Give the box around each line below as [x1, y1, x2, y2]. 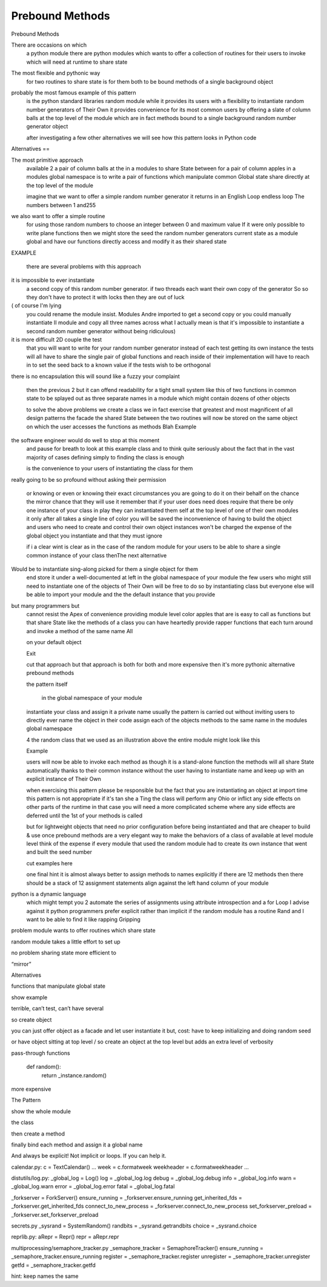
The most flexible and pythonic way [11, 70, 101, 77]
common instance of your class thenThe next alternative [26, 551, 167, 559]
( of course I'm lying [11, 302, 62, 309]
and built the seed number [26, 848, 92, 856]
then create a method [11, 1130, 65, 1137]
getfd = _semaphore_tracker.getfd [11, 1261, 96, 1269]
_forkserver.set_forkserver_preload [11, 1211, 99, 1218]
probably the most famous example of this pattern [11, 88, 136, 96]
